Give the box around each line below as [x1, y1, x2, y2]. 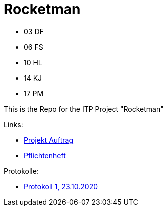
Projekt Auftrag [24, 135, 74, 144]
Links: [4, 120, 23, 129]
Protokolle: [4, 166, 39, 175]
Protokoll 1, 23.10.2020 [24, 182, 98, 191]
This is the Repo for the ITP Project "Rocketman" [4, 104, 164, 113]
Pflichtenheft [24, 151, 66, 160]
